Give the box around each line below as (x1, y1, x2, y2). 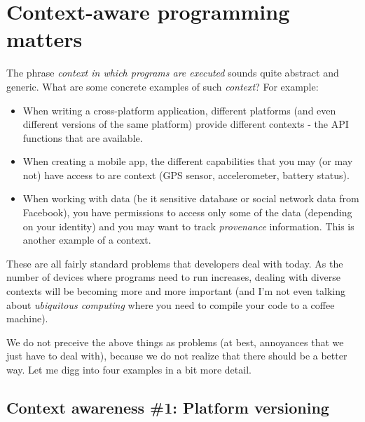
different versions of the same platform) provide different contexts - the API (22, 117, 349, 131)
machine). (6, 311, 48, 326)
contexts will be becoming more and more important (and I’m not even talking (6, 284, 345, 298)
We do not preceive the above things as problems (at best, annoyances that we (6, 334, 344, 349)
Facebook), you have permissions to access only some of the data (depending (22, 205, 352, 220)
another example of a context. (22, 232, 151, 247)
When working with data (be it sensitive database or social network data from (22, 191, 359, 206)
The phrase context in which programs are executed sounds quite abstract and (6, 65, 339, 80)
